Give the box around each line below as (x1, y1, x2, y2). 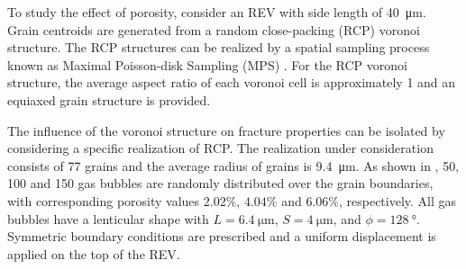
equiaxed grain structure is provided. (7, 90, 211, 109)
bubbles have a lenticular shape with (7, 209, 209, 228)
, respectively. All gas (338, 191, 457, 210)
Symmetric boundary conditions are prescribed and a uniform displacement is (7, 227, 436, 246)
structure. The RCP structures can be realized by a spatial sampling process (7, 38, 430, 57)
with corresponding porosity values (7, 191, 200, 210)
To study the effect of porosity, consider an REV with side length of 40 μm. (7, 3, 426, 21)
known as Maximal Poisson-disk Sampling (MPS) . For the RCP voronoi (7, 55, 407, 74)
